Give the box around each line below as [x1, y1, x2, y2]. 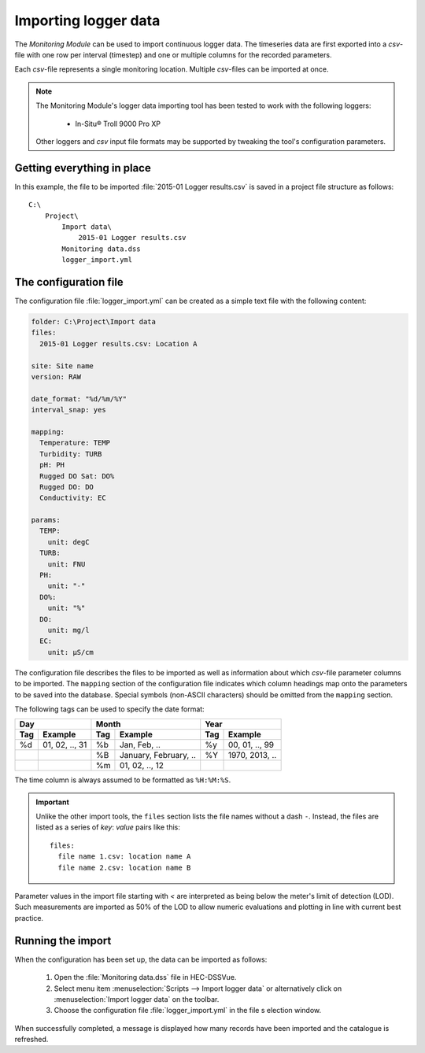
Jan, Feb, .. [119, 740, 161, 751]
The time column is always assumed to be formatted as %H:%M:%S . [14, 775, 231, 785]
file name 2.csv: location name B [57, 863, 191, 872]
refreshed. [14, 1035, 49, 1044]
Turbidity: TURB [39, 449, 102, 458]
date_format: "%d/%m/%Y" [31, 394, 128, 403]
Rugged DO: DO [39, 482, 94, 491]
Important [35, 797, 70, 807]
